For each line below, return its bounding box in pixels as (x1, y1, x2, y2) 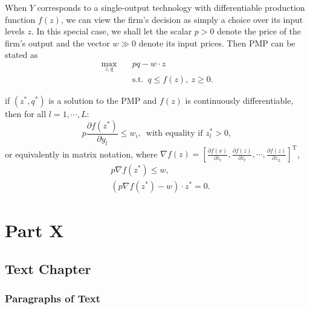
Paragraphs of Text (5, 291, 101, 306)
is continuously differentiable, (185, 94, 294, 107)
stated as (5, 48, 38, 61)
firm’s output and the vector (5, 36, 110, 49)
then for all (5, 107, 47, 120)
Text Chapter (5, 260, 91, 278)
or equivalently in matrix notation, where (5, 147, 158, 160)
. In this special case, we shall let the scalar (31, 25, 192, 37)
